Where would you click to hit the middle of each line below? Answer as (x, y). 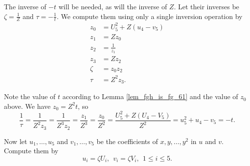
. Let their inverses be (206, 6)
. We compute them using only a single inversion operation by (150, 16)
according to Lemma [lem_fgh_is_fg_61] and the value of (150, 96)
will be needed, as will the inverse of (113, 6)
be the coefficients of (127, 141)
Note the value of (30, 96)
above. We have (27, 106)
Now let (16, 141)
